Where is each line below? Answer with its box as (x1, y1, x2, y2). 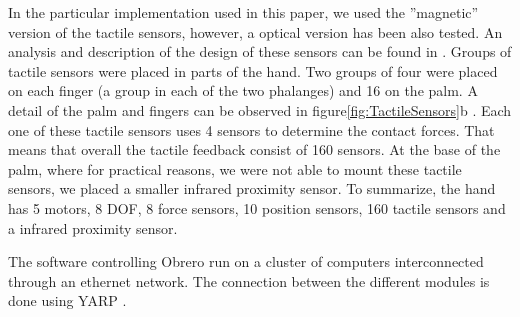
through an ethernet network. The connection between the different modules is (8, 270, 490, 291)
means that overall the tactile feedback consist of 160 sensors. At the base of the (8, 139, 501, 160)
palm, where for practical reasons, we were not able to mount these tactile (8, 158, 462, 179)
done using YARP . (8, 290, 127, 311)
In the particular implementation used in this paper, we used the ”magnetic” (8, 2, 479, 22)
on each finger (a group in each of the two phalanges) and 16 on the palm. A (8, 80, 478, 101)
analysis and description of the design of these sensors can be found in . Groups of (8, 41, 512, 62)
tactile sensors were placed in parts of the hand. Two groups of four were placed (8, 60, 498, 81)
